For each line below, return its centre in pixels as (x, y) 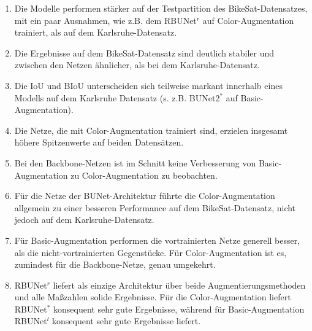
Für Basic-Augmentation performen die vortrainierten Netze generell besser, (157, 240)
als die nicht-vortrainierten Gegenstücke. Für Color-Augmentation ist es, (150, 252)
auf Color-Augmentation (248, 20)
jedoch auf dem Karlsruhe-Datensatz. (84, 220)
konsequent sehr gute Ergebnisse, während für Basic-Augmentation (179, 309)
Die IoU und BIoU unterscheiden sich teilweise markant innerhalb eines (148, 85)
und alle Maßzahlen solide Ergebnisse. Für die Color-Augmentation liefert (153, 297)
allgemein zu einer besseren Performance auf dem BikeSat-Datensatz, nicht (155, 207)
